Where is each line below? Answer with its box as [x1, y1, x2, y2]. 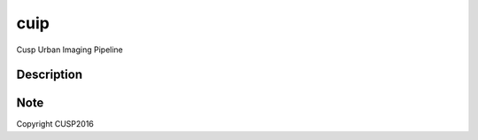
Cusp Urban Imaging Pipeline [16, 44, 124, 55]
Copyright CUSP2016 [16, 119, 95, 129]
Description [16, 67, 83, 82]
